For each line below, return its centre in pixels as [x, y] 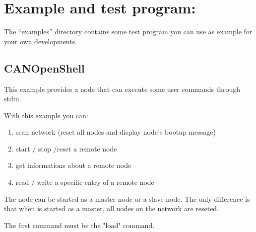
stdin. [13, 99]
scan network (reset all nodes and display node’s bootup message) [116, 132]
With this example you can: [46, 115]
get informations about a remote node [73, 165]
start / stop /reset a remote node [66, 148]
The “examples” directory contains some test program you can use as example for [128, 32]
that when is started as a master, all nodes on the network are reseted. [112, 208]
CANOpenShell [44, 68]
